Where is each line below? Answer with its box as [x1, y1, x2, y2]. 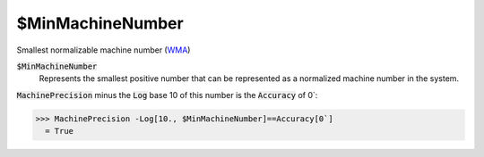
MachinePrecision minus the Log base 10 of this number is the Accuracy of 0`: [16, 89, 318, 100]
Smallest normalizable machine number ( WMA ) [16, 45, 191, 55]
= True [45, 126, 74, 136]
